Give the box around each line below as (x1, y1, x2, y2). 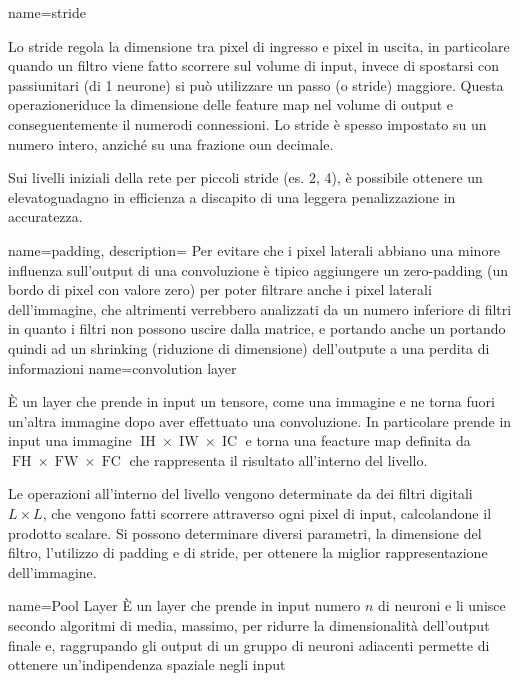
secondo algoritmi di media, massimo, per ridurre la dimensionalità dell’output (8, 615, 490, 636)
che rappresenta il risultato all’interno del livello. (129, 449, 428, 470)
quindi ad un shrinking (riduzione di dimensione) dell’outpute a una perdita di (8, 337, 490, 358)
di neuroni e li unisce (378, 595, 506, 616)
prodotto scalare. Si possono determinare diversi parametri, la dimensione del (8, 522, 482, 543)
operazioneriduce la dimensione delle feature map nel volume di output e (8, 94, 454, 115)
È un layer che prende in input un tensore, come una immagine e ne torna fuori (8, 391, 495, 412)
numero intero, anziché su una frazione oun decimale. (8, 133, 334, 154)
